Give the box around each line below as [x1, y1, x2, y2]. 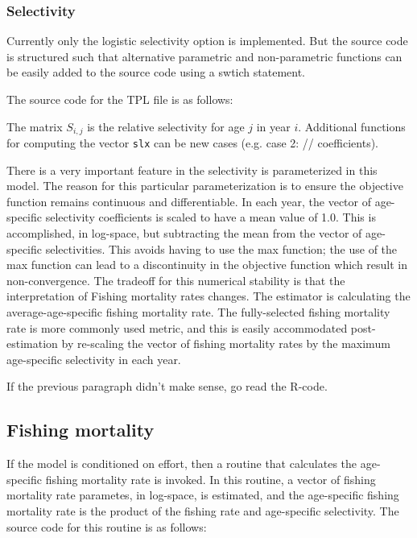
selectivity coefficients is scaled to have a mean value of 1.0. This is [45, 209, 376, 226]
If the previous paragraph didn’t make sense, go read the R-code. [6, 378, 328, 395]
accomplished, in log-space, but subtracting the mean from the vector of [6, 225, 362, 242]
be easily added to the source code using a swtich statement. [6, 64, 305, 81]
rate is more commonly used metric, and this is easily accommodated [6, 319, 348, 336]
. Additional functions [298, 118, 406, 134]
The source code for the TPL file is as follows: [6, 91, 233, 107]
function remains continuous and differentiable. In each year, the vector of [6, 192, 371, 209]
